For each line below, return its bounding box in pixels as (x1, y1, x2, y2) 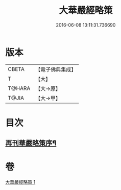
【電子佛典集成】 (35, 66, 77, 73)
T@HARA (8, 85, 31, 92)
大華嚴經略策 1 (5, 179, 36, 185)
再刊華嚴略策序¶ (5, 139, 57, 148)
